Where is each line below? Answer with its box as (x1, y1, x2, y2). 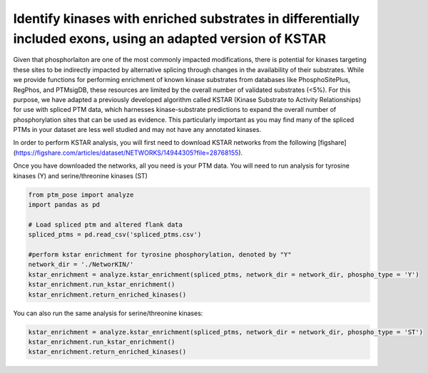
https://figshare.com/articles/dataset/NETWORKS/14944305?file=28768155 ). (15, 148, 243, 157)
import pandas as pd (28, 200, 100, 209)
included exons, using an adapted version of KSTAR (13, 31, 327, 46)
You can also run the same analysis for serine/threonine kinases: (13, 309, 203, 317)
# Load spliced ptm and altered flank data (28, 220, 183, 228)
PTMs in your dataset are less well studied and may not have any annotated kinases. (13, 126, 262, 134)
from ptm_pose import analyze (28, 190, 134, 199)
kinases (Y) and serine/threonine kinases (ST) (13, 171, 148, 180)
